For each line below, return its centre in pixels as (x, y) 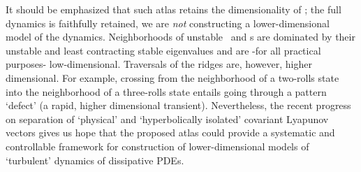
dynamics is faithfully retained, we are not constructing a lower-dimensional (168, 23)
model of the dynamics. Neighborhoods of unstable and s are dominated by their (180, 37)
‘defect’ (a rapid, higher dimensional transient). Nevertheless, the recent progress (178, 105)
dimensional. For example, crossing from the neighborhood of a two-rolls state (172, 77)
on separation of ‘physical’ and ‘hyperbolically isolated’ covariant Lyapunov (167, 119)
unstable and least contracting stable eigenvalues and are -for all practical (163, 50)
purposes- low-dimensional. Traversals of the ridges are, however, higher (159, 64)
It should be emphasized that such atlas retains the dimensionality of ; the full (174, 9)
